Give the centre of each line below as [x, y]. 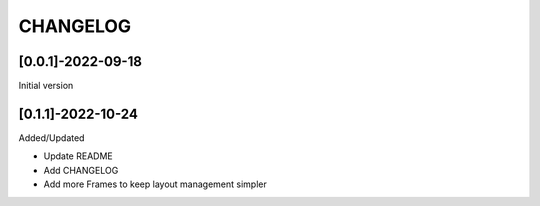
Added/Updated [51, 137]
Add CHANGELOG [81, 170]
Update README [78, 156]
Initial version [46, 86]
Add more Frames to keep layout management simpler [155, 184]
